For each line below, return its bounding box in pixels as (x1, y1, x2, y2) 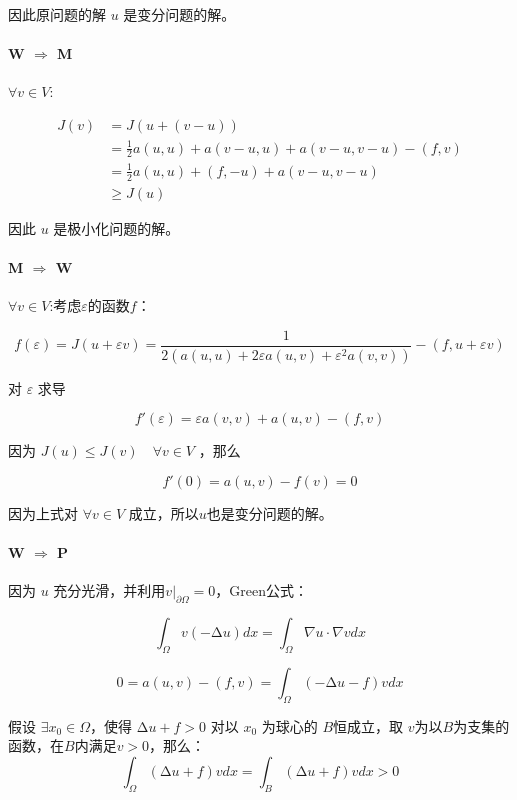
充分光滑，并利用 (53, 580, 166, 601)
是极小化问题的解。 (53, 217, 180, 238)
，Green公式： (215, 580, 308, 601)
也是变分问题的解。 (206, 502, 333, 523)
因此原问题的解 (8, 4, 106, 24)
